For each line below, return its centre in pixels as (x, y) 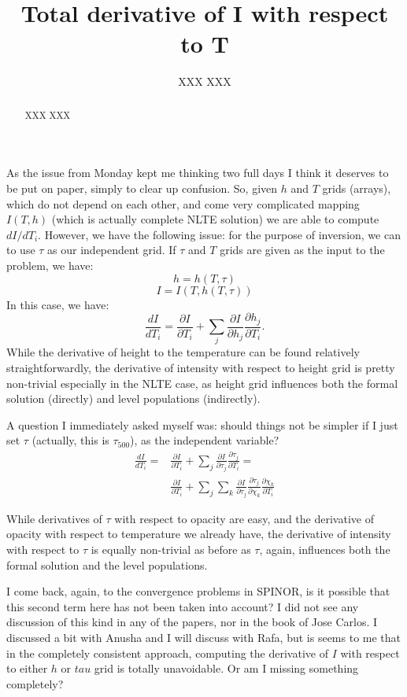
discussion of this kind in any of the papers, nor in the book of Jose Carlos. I (192, 622)
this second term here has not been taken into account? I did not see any (183, 606)
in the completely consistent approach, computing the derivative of (167, 653)
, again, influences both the (325, 549)
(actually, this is (70, 440)
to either (27, 668)
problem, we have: (50, 265)
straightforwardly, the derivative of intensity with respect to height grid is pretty (201, 367)
